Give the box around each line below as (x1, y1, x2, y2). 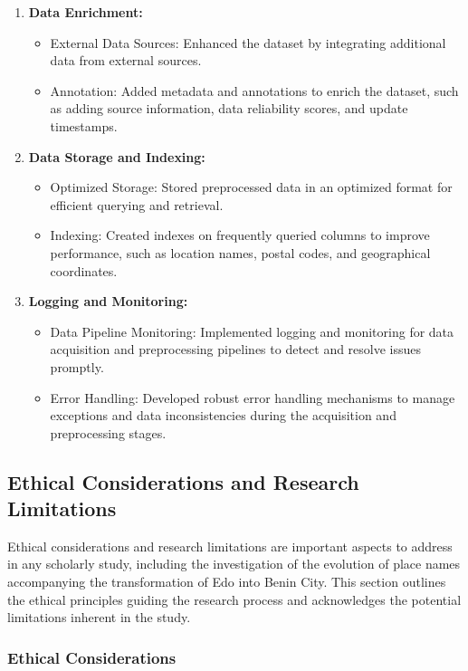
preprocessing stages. (50, 423, 167, 442)
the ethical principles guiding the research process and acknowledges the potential (7, 590, 462, 609)
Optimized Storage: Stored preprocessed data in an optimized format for (50, 177, 453, 197)
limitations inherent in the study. (7, 608, 191, 627)
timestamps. (50, 116, 118, 135)
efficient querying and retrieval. (50, 195, 224, 214)
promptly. (50, 357, 104, 376)
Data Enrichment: (28, 3, 143, 21)
